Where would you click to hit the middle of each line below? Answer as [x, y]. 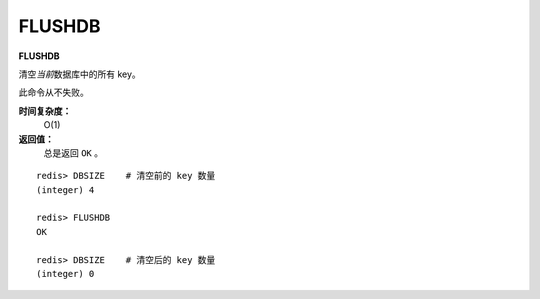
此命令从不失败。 [53, 92]
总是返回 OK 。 [73, 152]
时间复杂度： [45, 111]
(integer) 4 [65, 189]
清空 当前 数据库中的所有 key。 [80, 74]
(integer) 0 [65, 274]
